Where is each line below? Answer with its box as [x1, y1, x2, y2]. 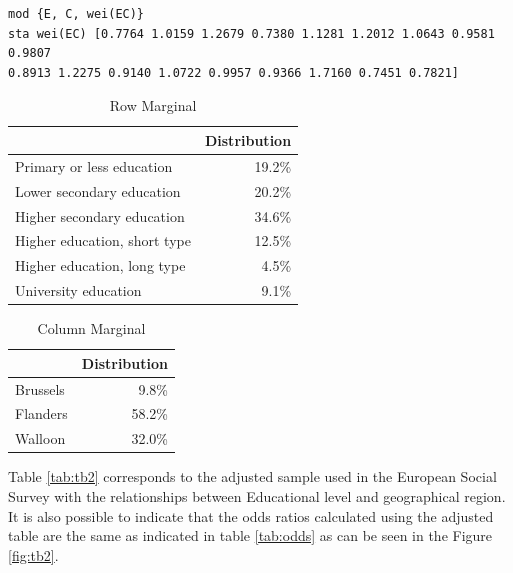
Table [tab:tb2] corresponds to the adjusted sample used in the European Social [8, 466, 497, 487]
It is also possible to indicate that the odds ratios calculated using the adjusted [8, 505, 494, 526]
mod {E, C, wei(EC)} [8, 7, 145, 21]
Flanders [15, 403, 68, 424]
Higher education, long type [15, 255, 186, 276]
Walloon [15, 428, 66, 449]
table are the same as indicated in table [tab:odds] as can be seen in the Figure [8, 525, 493, 546]
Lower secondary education [15, 180, 181, 201]
